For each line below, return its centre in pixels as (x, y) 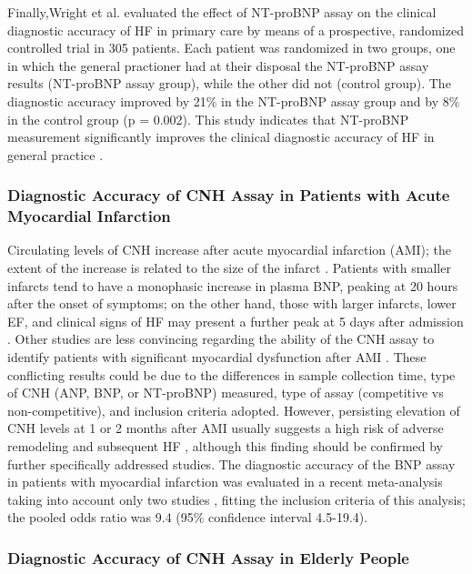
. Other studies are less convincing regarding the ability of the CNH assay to (221, 339)
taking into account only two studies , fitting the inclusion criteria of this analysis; (236, 499)
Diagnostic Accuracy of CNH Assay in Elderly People (208, 557)
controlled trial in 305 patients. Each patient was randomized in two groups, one (231, 48)
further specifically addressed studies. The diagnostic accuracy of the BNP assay (231, 463)
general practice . (55, 154)
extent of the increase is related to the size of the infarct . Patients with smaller (229, 268)
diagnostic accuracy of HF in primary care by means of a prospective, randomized (236, 30)
